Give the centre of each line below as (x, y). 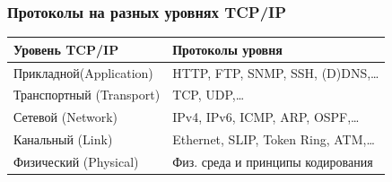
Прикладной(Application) (83, 72)
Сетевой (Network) (65, 117)
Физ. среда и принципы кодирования (273, 161)
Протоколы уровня (227, 49)
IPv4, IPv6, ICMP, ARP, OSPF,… (266, 117)
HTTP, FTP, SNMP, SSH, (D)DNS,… (276, 72)
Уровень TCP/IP (66, 49)
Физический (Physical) (76, 161)
